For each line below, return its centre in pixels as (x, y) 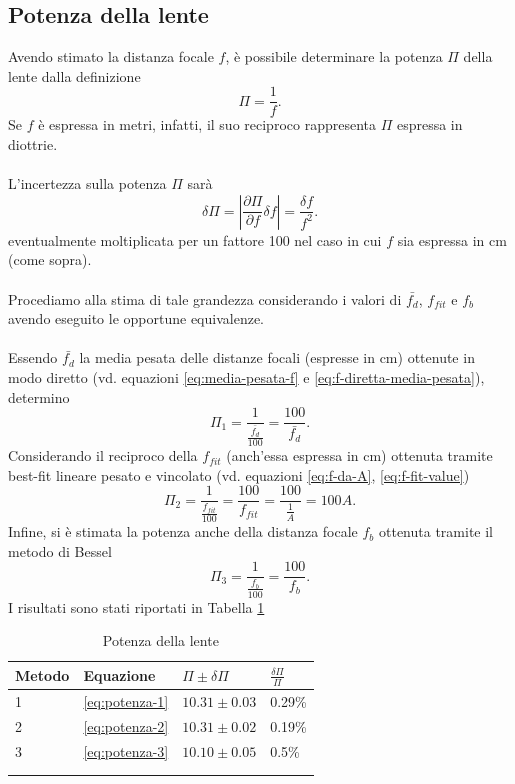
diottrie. (33, 144)
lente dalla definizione (74, 75)
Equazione (119, 675)
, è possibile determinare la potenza (334, 56)
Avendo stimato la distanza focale (111, 56)
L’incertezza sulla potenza (87, 183)
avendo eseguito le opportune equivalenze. (136, 318)
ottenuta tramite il (436, 531)
